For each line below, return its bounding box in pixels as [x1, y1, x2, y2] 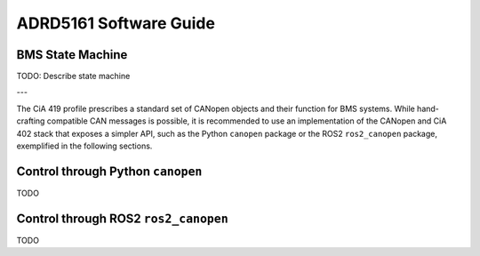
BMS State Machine [16, 47, 128, 62]
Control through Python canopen [16, 164, 203, 179]
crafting [16, 116, 45, 126]
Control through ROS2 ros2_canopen [16, 211, 228, 226]
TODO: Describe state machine [16, 71, 131, 82]
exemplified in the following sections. [16, 140, 153, 151]
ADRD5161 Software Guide [16, 13, 215, 33]
